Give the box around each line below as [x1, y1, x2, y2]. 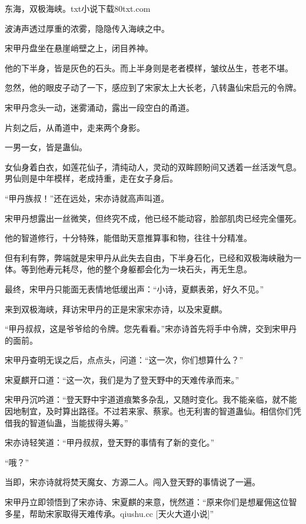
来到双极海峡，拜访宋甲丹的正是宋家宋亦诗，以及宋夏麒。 [5, 302, 227, 315]
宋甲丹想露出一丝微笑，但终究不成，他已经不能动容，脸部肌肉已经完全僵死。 [5, 212, 301, 224]
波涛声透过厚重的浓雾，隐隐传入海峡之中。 [5, 22, 169, 34]
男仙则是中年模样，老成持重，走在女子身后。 [5, 172, 178, 184]
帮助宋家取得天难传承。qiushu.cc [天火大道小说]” [29, 507, 214, 519]
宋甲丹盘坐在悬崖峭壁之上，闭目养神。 [5, 42, 153, 54]
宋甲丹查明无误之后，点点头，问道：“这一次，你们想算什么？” [5, 354, 244, 366]
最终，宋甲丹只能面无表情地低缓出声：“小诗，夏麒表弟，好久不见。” [5, 282, 264, 295]
